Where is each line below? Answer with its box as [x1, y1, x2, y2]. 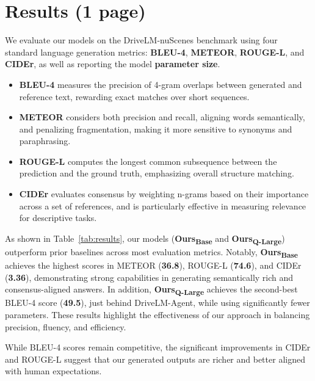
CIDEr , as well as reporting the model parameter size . [5, 57, 220, 70]
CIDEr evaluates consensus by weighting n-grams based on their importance [19, 187, 309, 200]
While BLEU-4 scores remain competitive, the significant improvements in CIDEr [5, 341, 311, 354]
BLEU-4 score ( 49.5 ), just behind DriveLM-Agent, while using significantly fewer [5, 296, 310, 309]
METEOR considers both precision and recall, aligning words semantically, [19, 111, 305, 123]
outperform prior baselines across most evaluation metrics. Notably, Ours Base [5, 245, 298, 259]
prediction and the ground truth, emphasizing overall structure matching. [19, 167, 294, 180]
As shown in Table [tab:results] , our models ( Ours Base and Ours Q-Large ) [5, 231, 285, 246]
